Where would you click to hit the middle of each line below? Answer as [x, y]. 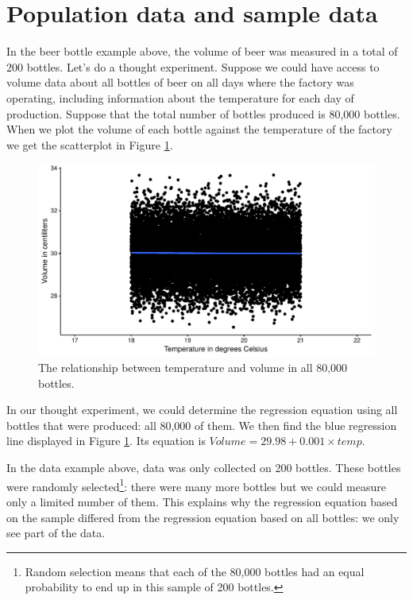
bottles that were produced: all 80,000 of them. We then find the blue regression [202, 425]
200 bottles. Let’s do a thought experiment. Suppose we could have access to [193, 66]
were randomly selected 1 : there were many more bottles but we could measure [196, 485]
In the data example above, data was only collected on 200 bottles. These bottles [204, 468]
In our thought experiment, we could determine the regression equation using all [202, 410]
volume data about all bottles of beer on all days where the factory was [180, 82]
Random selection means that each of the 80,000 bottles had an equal [195, 571]
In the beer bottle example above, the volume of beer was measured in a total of [202, 51]
